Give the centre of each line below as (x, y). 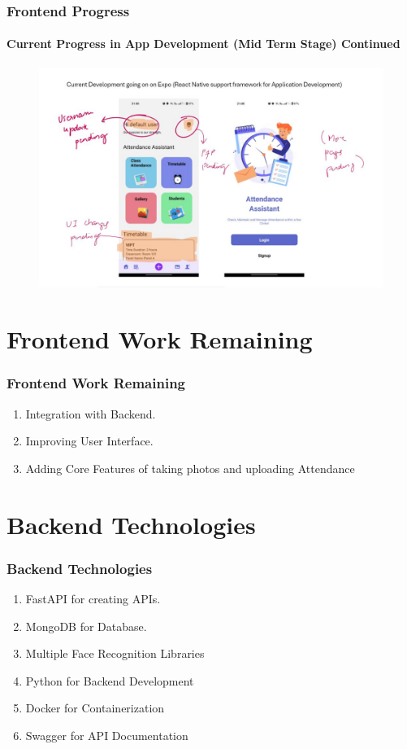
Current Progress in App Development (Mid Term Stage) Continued (203, 44)
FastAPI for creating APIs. (93, 598)
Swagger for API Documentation (107, 735)
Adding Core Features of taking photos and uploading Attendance (190, 468)
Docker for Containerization (95, 708)
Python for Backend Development (110, 680)
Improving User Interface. (89, 441)
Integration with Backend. (91, 413)
